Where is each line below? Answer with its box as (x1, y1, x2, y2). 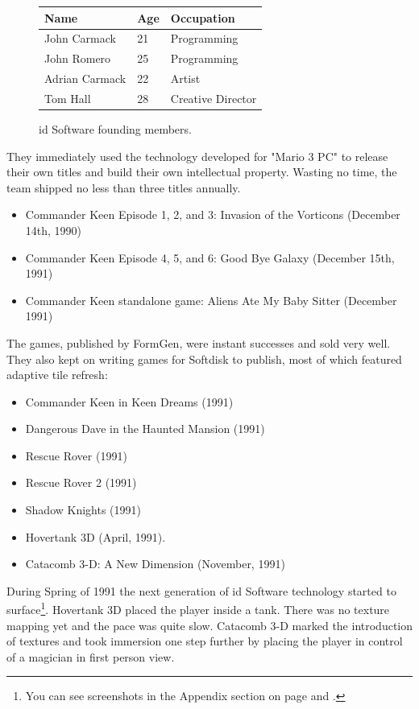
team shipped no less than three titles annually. (6, 179, 241, 196)
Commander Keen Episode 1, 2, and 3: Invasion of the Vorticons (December (25, 206, 400, 223)
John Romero (44, 50, 111, 67)
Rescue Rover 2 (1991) (25, 474, 137, 491)
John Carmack (44, 30, 116, 47)
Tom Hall (44, 89, 91, 106)
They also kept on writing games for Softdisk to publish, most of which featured (6, 350, 402, 367)
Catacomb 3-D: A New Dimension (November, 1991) (25, 555, 285, 572)
